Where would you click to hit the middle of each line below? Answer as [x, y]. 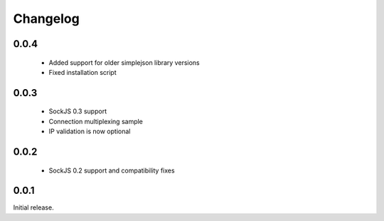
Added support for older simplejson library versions [124, 62]
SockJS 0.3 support [78, 111]
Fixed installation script [82, 72]
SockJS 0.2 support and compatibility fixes [112, 170]
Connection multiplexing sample [96, 121]
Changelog [46, 19]
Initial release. [33, 207]
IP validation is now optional [90, 131]
